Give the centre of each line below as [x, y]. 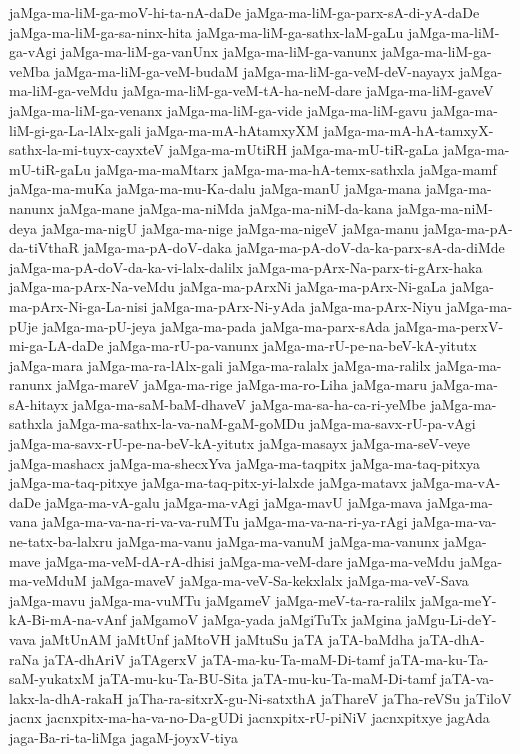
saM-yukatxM [52, 678]
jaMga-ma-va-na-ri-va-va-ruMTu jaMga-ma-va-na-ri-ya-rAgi [225, 521]
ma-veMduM [48, 580]
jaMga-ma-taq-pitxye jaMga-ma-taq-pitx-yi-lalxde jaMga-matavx [208, 482]
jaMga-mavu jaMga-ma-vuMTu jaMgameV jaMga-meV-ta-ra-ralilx [212, 599]
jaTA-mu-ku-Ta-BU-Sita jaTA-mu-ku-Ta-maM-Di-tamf [267, 678]
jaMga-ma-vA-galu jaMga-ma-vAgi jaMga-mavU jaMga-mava [234, 501]
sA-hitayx [39, 403]
